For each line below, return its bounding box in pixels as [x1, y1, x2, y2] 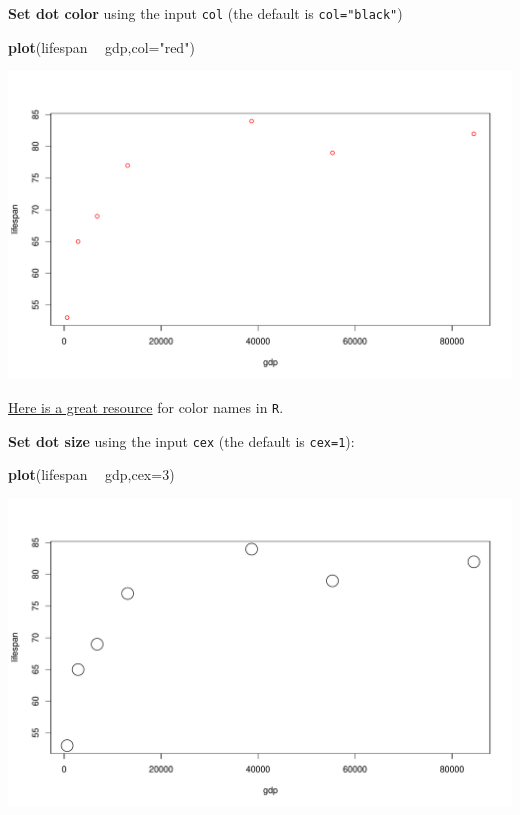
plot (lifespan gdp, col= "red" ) [8, 36, 195, 57]
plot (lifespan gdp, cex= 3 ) [8, 464, 175, 485]
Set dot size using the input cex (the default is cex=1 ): [8, 430, 355, 451]
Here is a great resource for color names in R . [8, 396, 284, 417]
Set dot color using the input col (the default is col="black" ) [8, 3, 403, 23]
